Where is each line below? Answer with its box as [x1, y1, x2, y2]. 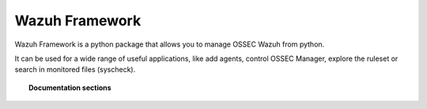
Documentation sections [28, 83, 111, 92]
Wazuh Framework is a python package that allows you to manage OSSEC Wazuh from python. [14, 39, 325, 49]
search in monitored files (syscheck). [14, 65, 136, 74]
